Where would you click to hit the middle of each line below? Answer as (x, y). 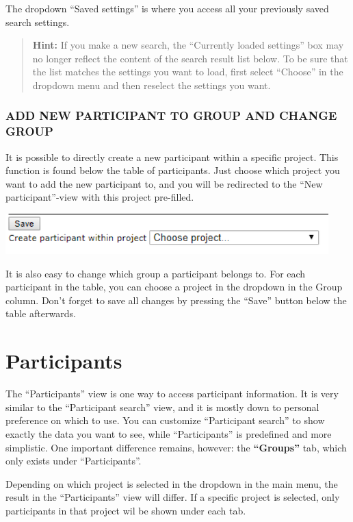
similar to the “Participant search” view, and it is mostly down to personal (162, 407)
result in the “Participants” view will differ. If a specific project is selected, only (173, 497)
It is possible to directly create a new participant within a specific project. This (172, 157)
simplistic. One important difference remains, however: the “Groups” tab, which (176, 447)
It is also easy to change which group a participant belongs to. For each (156, 273)
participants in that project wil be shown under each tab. (126, 510)
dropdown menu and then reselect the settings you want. (152, 85)
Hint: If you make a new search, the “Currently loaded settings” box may (188, 45)
